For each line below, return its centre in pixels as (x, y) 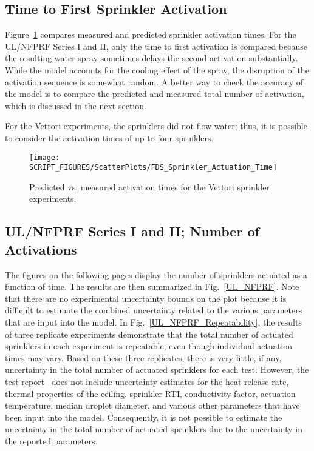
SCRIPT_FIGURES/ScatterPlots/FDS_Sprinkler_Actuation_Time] (153, 168)
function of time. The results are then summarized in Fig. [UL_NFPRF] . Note (152, 286)
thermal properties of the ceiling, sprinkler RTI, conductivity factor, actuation (150, 393)
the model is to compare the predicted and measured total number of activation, (155, 94)
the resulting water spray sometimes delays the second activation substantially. (152, 58)
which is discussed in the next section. (76, 105)
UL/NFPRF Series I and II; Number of (132, 231)
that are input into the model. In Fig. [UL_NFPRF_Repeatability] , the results (153, 322)
